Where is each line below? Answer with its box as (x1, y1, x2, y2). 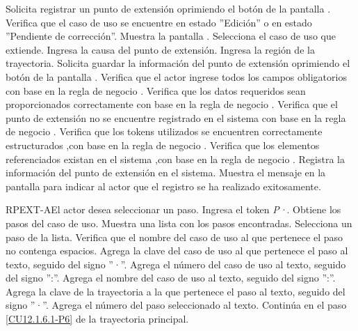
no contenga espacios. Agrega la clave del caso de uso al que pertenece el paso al (6, 243, 348, 258)
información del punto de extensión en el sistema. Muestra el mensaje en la (6, 165, 326, 180)
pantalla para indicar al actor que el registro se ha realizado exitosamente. (6, 178, 321, 193)
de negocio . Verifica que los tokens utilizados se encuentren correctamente (6, 124, 323, 139)
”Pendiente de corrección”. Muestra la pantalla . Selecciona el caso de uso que (6, 29, 336, 43)
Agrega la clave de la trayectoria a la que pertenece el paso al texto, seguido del (6, 284, 345, 298)
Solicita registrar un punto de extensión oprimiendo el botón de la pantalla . (6, 1, 331, 15)
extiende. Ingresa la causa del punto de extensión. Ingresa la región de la (6, 42, 315, 56)
